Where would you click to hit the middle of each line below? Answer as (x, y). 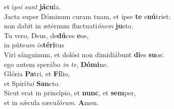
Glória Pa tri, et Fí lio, (37, 74)
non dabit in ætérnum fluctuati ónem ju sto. (69, 26)
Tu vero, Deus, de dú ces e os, (46, 35)
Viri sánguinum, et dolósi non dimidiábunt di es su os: (84, 54)
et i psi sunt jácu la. (33, 6)
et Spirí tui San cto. (32, 83)
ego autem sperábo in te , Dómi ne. (56, 64)
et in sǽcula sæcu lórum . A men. (51, 102)
